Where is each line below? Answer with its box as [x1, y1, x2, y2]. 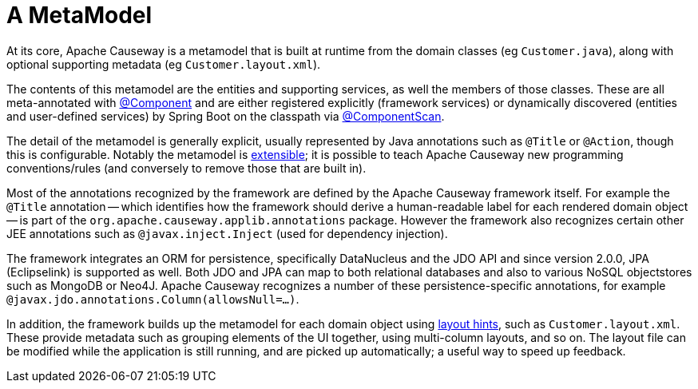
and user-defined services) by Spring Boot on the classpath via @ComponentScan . [6, 109, 445, 123]
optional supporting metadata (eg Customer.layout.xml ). [6, 57, 321, 71]
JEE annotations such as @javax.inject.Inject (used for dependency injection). [6, 226, 448, 240]
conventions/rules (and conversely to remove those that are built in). [6, 161, 367, 175]
